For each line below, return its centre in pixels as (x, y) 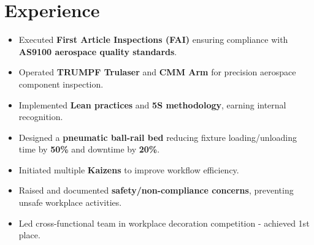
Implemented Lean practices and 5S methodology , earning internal (152, 104)
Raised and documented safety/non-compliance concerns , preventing (156, 190)
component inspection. (61, 84)
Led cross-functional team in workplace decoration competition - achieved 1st (164, 223)
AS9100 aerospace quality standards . (98, 51)
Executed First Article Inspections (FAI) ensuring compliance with (153, 40)
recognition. (41, 117)
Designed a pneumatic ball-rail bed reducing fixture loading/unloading (158, 137)
